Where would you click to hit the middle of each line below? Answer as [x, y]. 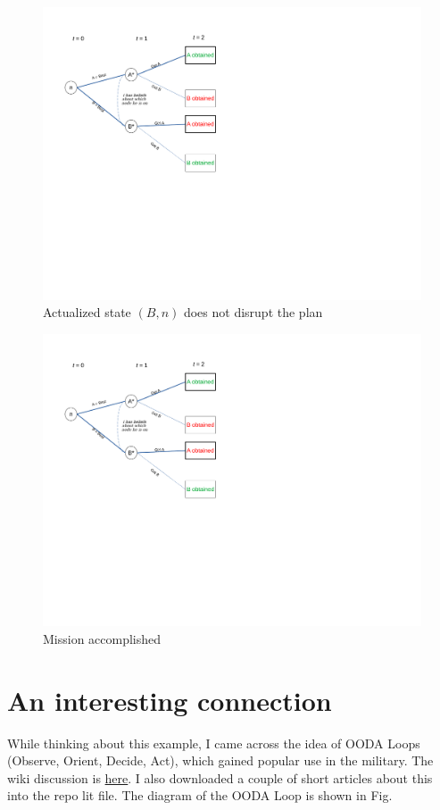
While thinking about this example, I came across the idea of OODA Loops [214, 743]
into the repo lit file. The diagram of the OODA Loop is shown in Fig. [200, 795]
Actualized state [87, 312]
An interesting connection [170, 700]
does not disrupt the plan [253, 312]
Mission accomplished [102, 638]
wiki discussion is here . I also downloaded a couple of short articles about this [220, 777]
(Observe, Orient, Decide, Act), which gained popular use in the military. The [220, 760]
